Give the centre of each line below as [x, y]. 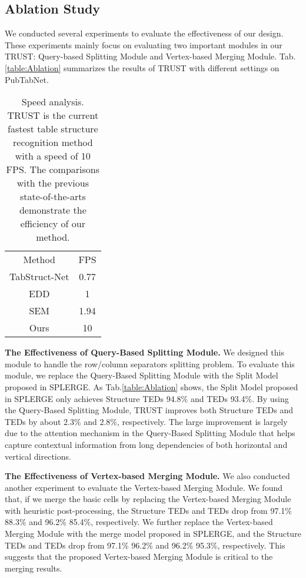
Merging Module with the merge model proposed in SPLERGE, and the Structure [153, 534]
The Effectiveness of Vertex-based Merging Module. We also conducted [147, 476]
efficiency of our [53, 224]
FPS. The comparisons [53, 170]
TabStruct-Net [39, 277]
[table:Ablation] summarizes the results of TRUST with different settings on [142, 67]
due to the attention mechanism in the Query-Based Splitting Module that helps [150, 433]
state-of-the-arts [53, 197]
